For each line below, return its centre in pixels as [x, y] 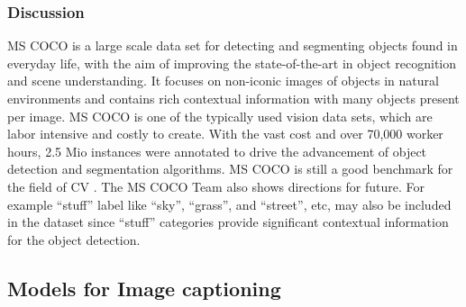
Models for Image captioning [144, 288]
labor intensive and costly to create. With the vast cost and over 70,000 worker [225, 134]
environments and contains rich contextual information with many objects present [233, 98]
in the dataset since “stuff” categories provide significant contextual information [228, 222]
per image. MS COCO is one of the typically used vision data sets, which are [220, 116]
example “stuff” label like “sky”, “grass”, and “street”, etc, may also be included [229, 204]
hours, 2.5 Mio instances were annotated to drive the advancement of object [217, 151]
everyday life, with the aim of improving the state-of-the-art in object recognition [232, 63]
